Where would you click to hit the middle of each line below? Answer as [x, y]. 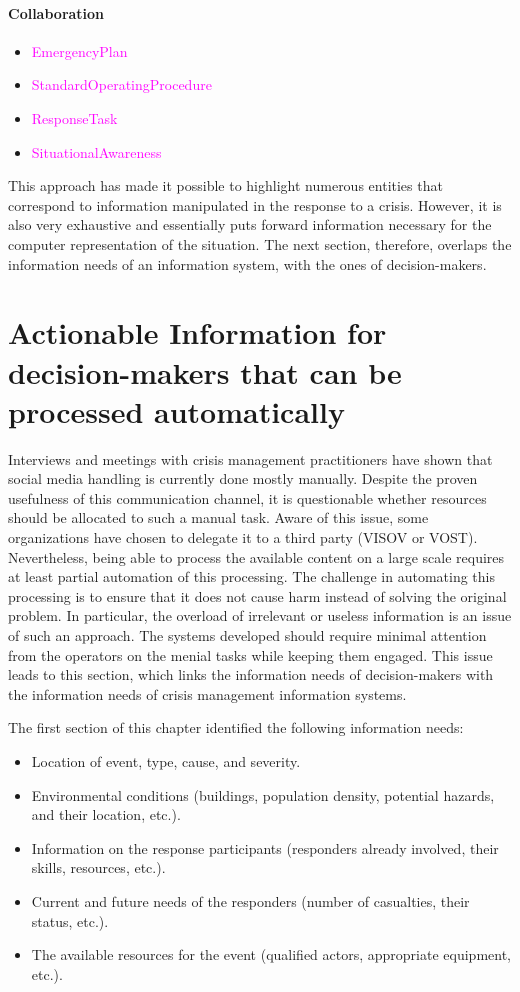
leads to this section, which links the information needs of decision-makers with [251, 674]
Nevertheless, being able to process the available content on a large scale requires [256, 556]
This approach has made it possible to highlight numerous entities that [225, 185]
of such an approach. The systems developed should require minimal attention [247, 634]
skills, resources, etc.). [98, 867]
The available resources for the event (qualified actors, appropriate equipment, [271, 954]
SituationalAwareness [96, 151]
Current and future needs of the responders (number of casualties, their [250, 900]
